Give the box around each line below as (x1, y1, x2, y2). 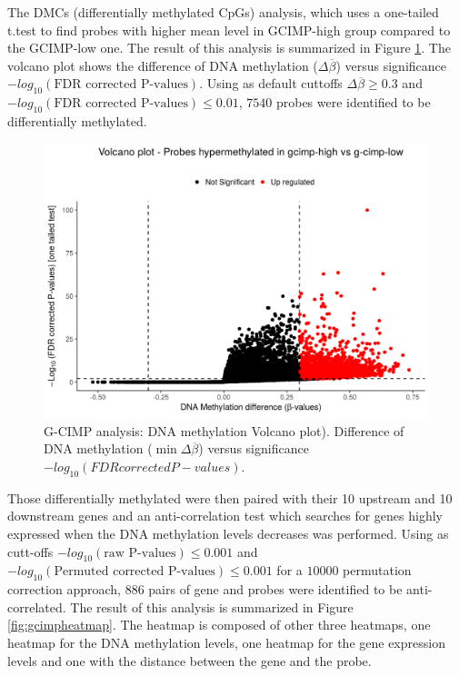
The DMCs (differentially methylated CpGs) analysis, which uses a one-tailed (7, 3, 439, 21)
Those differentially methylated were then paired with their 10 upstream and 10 (7, 488, 453, 507)
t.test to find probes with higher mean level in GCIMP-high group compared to (7, 20, 451, 39)
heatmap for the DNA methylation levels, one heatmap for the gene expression (7, 632, 445, 651)
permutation (343, 561, 412, 580)
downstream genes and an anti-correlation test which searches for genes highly (7, 506, 443, 525)
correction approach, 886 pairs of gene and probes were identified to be (7, 580, 403, 599)
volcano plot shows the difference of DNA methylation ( (7, 55, 318, 75)
